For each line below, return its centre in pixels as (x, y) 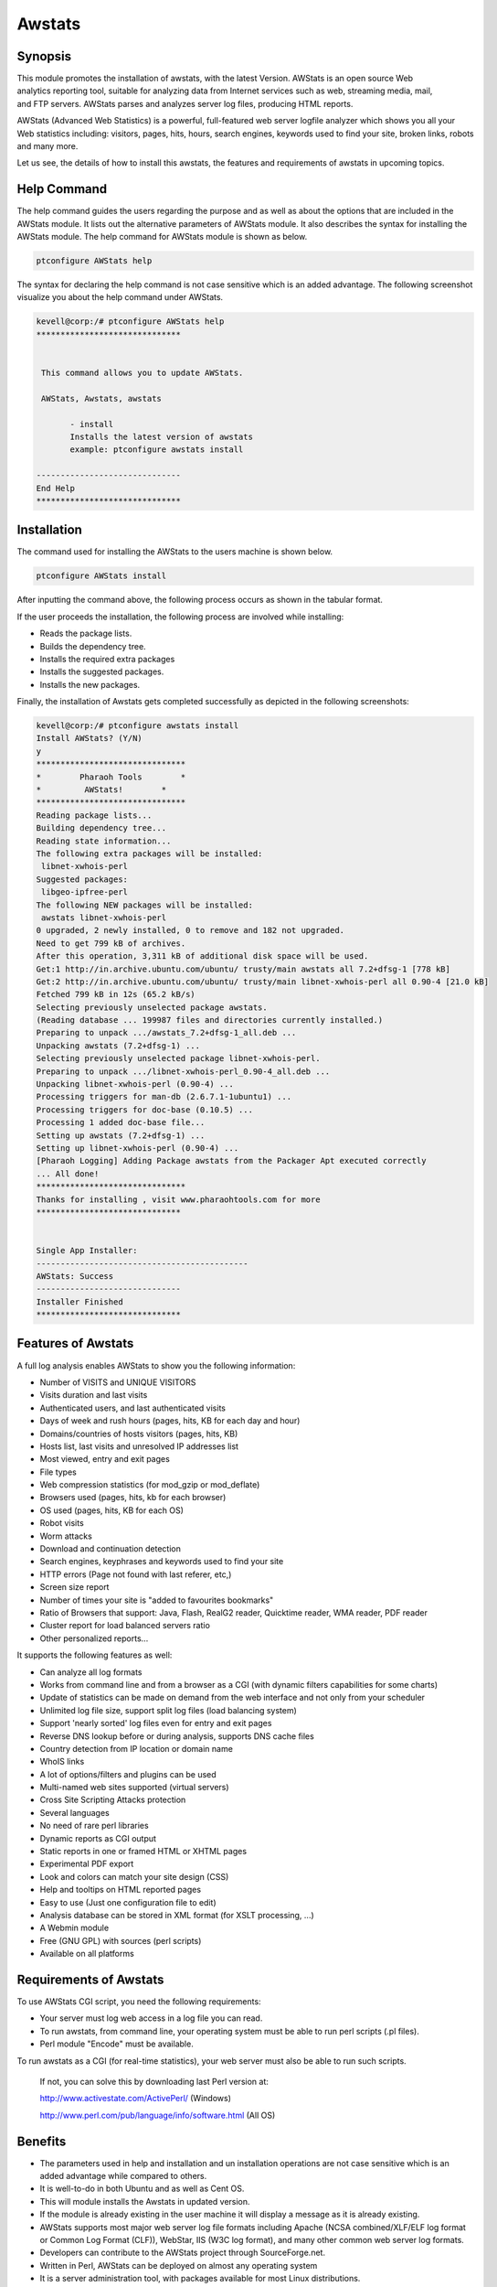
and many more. (48, 146)
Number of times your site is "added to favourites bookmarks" (157, 1600)
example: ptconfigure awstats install (157, 450)
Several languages (74, 1812)
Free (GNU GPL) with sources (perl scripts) (121, 1940)
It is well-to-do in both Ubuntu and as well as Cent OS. (142, 2189)
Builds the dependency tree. (93, 646)
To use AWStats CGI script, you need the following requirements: (139, 2002)
